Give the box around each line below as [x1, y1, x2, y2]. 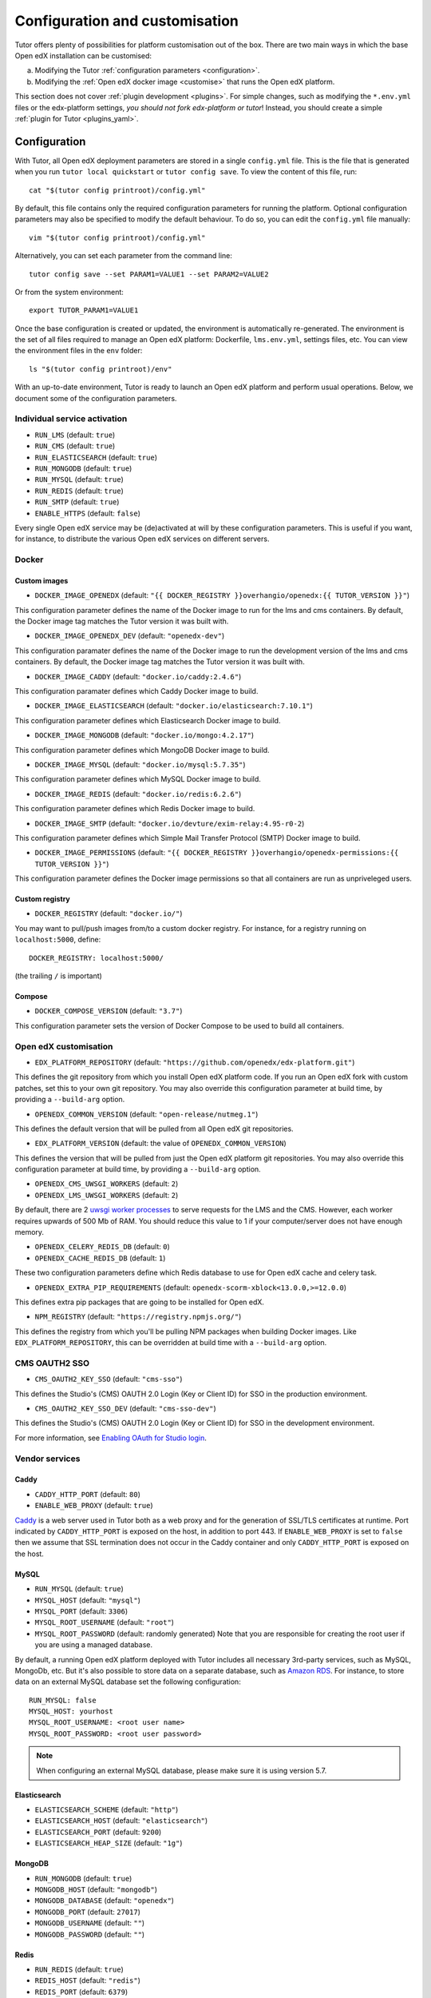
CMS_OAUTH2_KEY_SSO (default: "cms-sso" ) [34, 1375, 183, 1384]
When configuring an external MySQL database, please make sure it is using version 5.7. [36, 1765, 327, 1775]
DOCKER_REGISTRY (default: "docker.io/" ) [34, 909, 183, 918]
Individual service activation [14, 413, 128, 424]
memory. [14, 1228, 44, 1237]
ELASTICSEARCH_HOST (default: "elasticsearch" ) [34, 1816, 208, 1825]
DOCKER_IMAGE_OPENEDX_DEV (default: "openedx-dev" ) [34, 631, 225, 641]
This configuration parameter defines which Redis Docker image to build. [14, 804, 255, 814]
